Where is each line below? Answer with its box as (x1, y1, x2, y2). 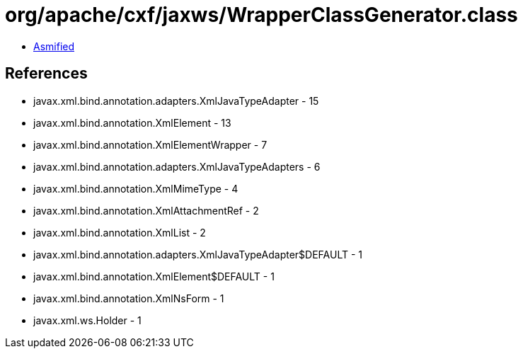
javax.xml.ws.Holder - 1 (33, 314, 142, 326)
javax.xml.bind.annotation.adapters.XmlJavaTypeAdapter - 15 (33, 94, 319, 107)
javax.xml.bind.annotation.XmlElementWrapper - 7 (33, 138, 268, 151)
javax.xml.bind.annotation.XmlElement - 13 (33, 116, 231, 129)
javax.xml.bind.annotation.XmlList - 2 (33, 226, 206, 239)
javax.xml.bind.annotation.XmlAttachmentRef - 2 (33, 204, 259, 217)
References (5, 64, 88, 83)
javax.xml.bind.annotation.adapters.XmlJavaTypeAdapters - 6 (33, 160, 321, 173)
